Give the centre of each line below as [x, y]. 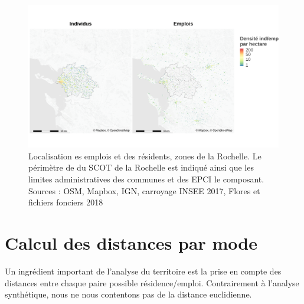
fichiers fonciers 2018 [66, 202]
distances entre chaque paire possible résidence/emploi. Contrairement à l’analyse [152, 282]
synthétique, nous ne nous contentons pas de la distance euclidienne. [128, 294]
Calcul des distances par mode [131, 242]
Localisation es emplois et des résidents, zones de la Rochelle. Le [145, 156]
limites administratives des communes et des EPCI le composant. [146, 179]
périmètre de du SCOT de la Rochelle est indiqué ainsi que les [141, 167]
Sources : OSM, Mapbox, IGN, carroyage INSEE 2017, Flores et [144, 190]
